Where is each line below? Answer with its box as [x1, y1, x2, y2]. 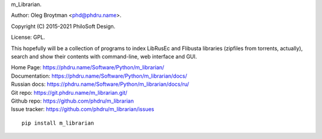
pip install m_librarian [21, 119, 94, 126]
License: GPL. [11, 33, 45, 41]
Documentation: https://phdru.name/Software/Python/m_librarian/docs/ [11, 72, 187, 79]
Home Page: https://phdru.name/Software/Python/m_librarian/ [11, 64, 165, 71]
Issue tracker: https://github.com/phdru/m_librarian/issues [11, 106, 154, 113]
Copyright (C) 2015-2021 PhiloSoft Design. [11, 23, 116, 30]
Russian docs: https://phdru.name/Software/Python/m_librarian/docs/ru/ [11, 81, 190, 88]
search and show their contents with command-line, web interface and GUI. [11, 52, 197, 60]
